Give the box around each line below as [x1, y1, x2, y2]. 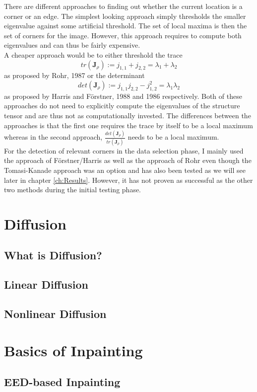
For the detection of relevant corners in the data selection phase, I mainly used [4, 145, 244, 156]
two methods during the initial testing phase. [4, 184, 141, 195]
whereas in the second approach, [4, 132, 103, 142]
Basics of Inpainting [4, 340, 143, 360]
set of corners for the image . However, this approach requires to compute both [4, 30, 242, 40]
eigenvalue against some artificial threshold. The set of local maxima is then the [4, 20, 247, 31]
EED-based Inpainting [4, 374, 121, 390]
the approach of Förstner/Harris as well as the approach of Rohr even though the [4, 155, 252, 165]
